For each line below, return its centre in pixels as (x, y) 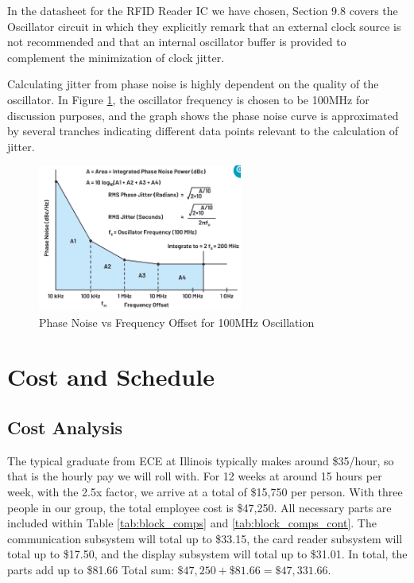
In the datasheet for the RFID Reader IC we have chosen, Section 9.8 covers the (203, 10)
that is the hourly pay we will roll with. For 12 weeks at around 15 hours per (195, 476)
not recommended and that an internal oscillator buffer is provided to (177, 42)
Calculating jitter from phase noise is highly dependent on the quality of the (193, 84)
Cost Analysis (65, 427)
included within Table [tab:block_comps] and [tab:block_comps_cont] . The (192, 523)
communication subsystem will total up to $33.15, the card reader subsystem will (205, 538)
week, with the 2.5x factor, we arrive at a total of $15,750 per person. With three (205, 491)
